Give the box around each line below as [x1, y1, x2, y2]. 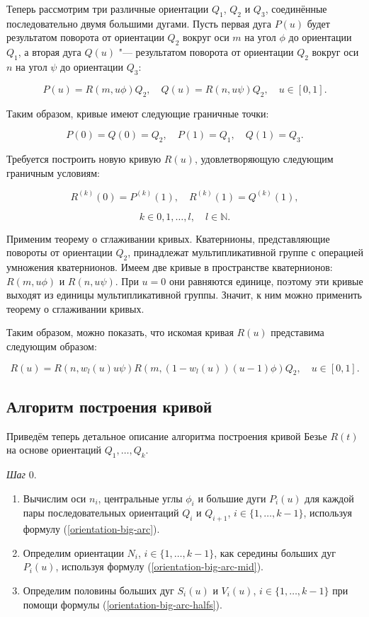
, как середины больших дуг [214, 545, 336, 560]
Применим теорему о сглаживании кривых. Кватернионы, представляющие [6, 231, 330, 246]
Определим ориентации [23, 545, 124, 560]
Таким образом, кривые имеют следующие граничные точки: [6, 105, 269, 120]
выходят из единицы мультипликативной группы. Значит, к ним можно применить [6, 287, 362, 302]
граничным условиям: [6, 165, 100, 180]
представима [271, 325, 324, 340]
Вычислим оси [23, 490, 86, 505]
